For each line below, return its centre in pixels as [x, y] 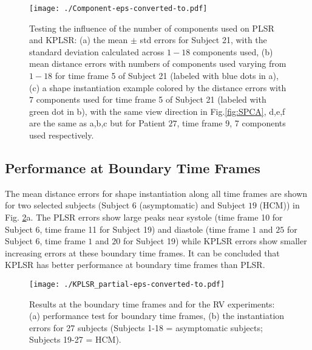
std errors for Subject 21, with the [203, 40]
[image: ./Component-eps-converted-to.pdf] [118, 9]
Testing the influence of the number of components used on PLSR [152, 28]
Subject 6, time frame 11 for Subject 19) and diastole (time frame [127, 229]
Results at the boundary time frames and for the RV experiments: [152, 304]
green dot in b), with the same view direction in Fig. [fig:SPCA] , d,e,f [157, 111]
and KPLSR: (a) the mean [79, 40]
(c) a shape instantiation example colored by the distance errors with [158, 87]
